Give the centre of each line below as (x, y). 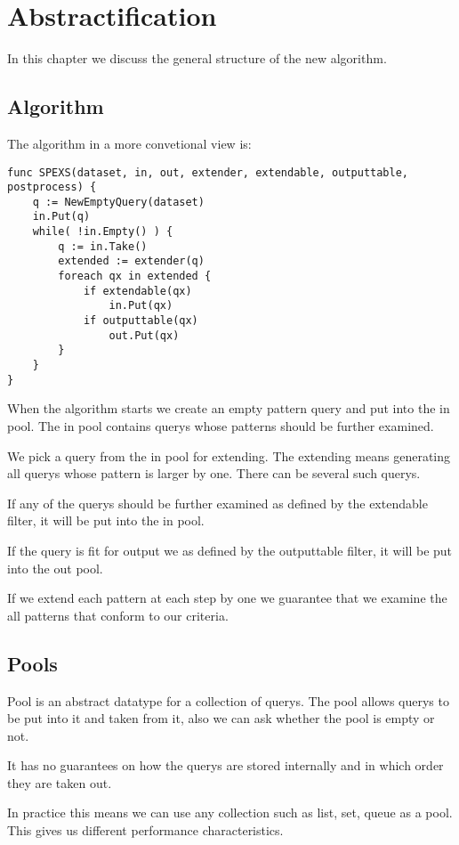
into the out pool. (55, 568)
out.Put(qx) (144, 335)
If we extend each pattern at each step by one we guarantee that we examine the (227, 598)
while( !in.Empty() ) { (103, 232)
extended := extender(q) (131, 261)
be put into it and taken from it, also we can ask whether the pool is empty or (221, 718)
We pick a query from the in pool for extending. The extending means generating (229, 455)
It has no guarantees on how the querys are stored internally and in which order (225, 765)
